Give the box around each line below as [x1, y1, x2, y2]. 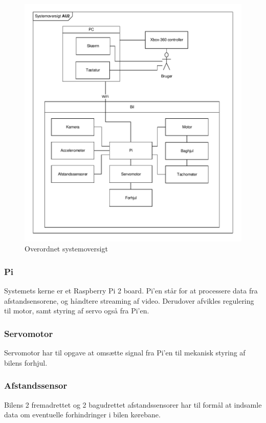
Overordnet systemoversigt [25, 243, 108, 254]
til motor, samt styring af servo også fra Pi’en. [4, 305, 149, 316]
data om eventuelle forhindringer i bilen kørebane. [4, 409, 161, 420]
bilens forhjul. [4, 357, 48, 368]
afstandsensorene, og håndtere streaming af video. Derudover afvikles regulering [4, 295, 254, 306]
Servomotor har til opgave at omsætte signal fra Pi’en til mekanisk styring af [4, 347, 246, 358]
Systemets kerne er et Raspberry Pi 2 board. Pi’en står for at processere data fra [4, 285, 258, 296]
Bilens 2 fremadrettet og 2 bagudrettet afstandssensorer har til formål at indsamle [4, 399, 262, 410]
